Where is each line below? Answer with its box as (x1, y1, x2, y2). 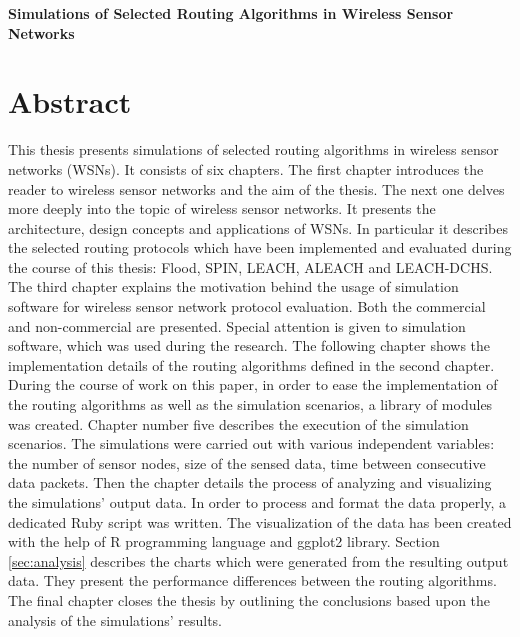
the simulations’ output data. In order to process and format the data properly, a (8, 492, 506, 512)
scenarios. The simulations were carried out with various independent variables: (8, 433, 495, 454)
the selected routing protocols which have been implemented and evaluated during (8, 237, 512, 258)
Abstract (8, 81, 132, 122)
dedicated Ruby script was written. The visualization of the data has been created (8, 511, 512, 532)
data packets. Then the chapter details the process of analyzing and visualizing (8, 472, 492, 493)
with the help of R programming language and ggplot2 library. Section (8, 531, 440, 552)
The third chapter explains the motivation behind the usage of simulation (8, 276, 459, 297)
